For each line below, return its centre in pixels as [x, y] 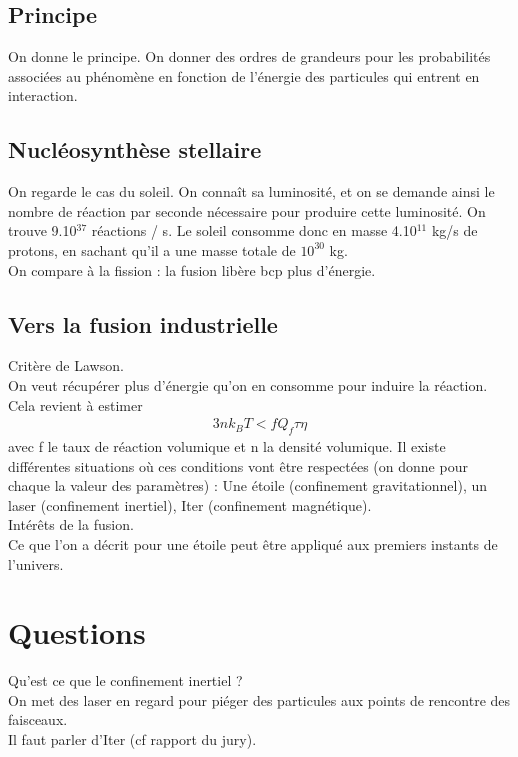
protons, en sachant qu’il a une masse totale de [152, 249]
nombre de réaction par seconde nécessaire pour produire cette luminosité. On [247, 210]
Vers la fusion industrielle [143, 323]
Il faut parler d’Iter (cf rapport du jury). [132, 739]
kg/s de [454, 230]
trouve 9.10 [42, 230]
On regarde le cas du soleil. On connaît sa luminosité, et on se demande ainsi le [251, 191]
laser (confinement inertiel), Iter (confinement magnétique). [190, 504]
